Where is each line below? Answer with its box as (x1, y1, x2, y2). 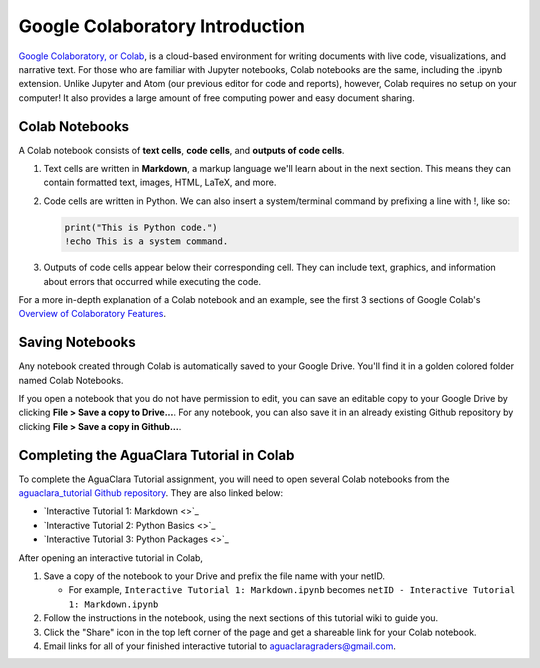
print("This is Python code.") (64, 221, 219, 233)
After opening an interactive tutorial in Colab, (18, 551, 204, 564)
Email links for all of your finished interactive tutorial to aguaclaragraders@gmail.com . (43, 640, 397, 652)
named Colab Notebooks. (18, 374, 124, 386)
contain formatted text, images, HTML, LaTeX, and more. (43, 176, 277, 189)
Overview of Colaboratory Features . (18, 308, 167, 320)
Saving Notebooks (18, 334, 137, 351)
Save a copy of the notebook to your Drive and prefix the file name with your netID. (43, 570, 385, 582)
